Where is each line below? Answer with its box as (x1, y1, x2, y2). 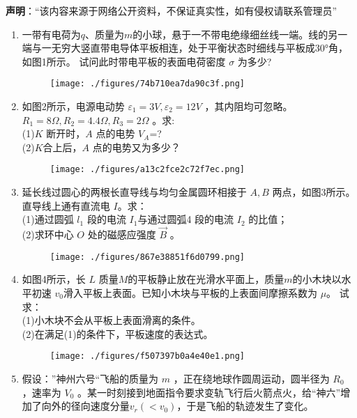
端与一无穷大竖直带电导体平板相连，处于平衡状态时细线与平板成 (22, 40, 315, 55)
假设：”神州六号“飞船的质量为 (22, 371, 159, 385)
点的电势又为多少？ (92, 139, 181, 154)
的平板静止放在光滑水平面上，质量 (128, 272, 284, 286)
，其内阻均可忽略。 (204, 99, 293, 114)
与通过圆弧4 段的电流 (137, 212, 234, 226)
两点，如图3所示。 (272, 185, 356, 199)
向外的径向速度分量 (41, 398, 130, 413)
